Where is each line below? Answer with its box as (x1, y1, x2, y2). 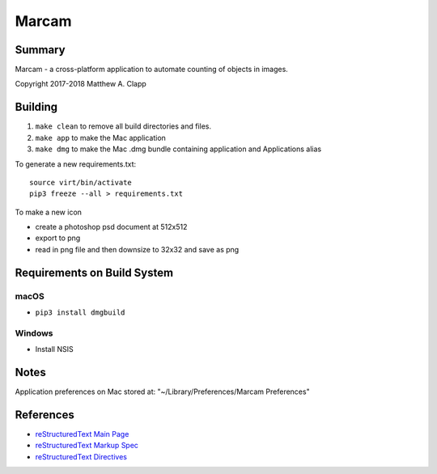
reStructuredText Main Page (35, 429, 129, 438)
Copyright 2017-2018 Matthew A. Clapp (15, 79, 147, 89)
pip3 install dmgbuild (35, 308, 125, 317)
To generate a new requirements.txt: (15, 159, 137, 169)
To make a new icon (15, 207, 83, 217)
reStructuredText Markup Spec (35, 441, 139, 451)
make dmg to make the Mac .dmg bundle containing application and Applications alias (35, 144, 322, 154)
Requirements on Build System (15, 265, 174, 279)
